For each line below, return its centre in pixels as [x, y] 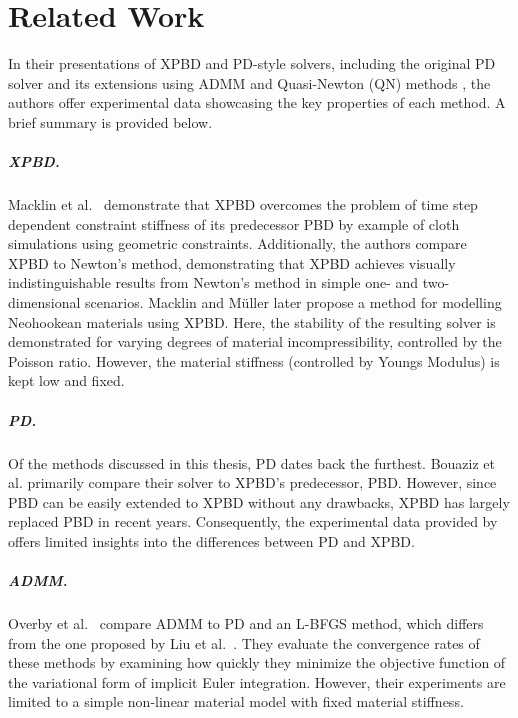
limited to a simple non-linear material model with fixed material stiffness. [236, 701]
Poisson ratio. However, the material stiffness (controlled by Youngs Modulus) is [254, 360]
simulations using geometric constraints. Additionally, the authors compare [237, 243]
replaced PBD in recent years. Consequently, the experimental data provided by [253, 521]
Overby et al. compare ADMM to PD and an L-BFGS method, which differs [246, 623]
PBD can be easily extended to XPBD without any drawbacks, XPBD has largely [259, 501]
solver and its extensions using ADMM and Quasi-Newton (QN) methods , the [249, 82]
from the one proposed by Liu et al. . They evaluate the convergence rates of [244, 642]
